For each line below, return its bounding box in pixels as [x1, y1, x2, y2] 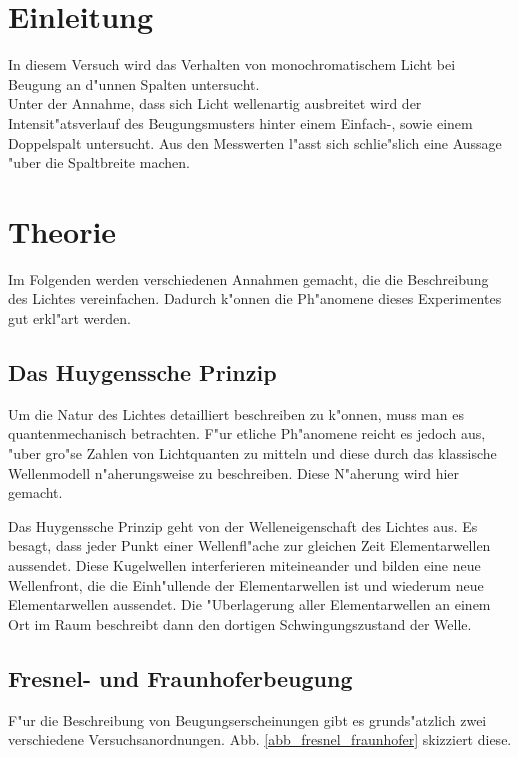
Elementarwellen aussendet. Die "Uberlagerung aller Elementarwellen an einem [8, 594, 491, 615]
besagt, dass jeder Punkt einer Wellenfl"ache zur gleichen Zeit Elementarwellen [8, 535, 491, 556]
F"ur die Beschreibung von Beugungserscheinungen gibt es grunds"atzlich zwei [8, 709, 487, 730]
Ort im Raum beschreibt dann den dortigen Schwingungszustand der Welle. [8, 613, 472, 634]
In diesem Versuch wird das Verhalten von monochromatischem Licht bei [8, 54, 456, 75]
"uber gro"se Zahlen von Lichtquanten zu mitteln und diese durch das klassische [8, 442, 497, 463]
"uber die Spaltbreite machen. [8, 152, 190, 173]
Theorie [8, 210, 117, 251]
